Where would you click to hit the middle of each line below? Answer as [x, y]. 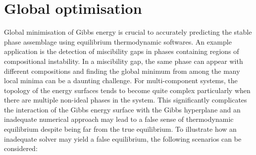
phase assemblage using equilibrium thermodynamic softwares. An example [118, 41]
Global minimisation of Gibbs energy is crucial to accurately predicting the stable [128, 32]
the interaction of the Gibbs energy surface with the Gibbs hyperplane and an [122, 109]
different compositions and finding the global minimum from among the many [122, 71]
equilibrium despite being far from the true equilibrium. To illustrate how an [120, 129]
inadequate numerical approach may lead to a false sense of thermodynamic [119, 119]
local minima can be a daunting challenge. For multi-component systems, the [121, 80]
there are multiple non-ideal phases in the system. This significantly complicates [126, 100]
